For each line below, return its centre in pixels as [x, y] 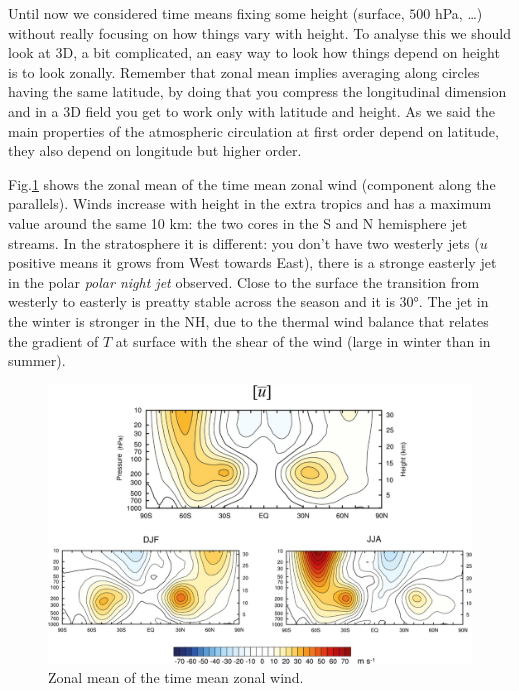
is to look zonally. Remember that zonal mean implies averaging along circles [244, 71]
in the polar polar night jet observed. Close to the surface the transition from [244, 281]
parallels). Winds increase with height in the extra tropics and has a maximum [250, 203]
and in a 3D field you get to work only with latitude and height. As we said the [251, 110]
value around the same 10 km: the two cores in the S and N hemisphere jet [238, 222]
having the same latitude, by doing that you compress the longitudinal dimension [257, 91]
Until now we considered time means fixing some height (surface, [206, 13]
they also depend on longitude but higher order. [155, 150]
